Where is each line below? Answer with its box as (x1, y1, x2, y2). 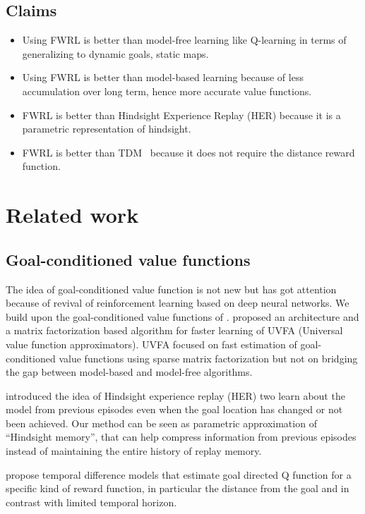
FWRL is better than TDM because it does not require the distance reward (22, 145, 355, 159)
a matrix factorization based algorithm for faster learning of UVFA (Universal (6, 323, 343, 338)
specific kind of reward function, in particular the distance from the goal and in (6, 481, 349, 496)
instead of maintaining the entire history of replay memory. (6, 443, 262, 458)
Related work (6, 200, 139, 229)
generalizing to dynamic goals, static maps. (22, 46, 209, 61)
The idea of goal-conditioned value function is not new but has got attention (6, 281, 337, 296)
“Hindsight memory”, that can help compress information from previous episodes (6, 429, 357, 444)
